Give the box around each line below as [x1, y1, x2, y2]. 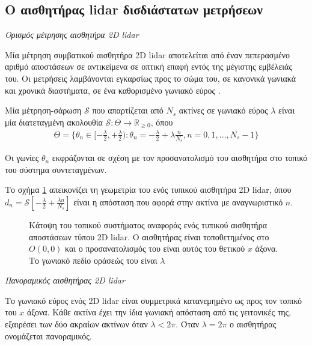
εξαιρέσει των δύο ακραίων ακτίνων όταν [5, 318, 148, 330]
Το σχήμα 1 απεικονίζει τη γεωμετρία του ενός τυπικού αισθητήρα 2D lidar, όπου [5, 183, 292, 196]
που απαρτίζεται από [92, 104, 164, 117]
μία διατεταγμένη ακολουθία [5, 115, 103, 128]
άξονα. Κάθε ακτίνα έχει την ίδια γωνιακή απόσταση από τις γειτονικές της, [26, 306, 292, 318]
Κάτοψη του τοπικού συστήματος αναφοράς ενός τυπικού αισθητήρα [29, 218, 267, 231]
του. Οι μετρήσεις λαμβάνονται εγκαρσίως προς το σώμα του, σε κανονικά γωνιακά [5, 71, 296, 84]
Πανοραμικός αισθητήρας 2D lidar [5, 274, 125, 287]
